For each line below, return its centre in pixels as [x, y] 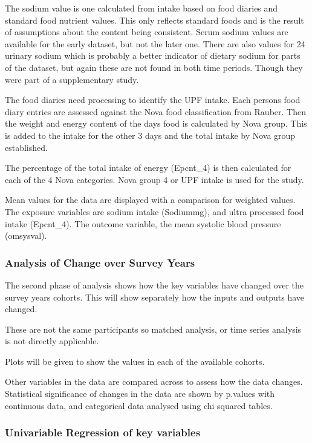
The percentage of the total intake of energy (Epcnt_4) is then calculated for [148, 168]
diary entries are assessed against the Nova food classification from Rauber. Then [155, 111]
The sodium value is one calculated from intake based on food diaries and [141, 8]
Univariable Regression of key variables [103, 432]
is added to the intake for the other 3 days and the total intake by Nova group [150, 135]
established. [26, 147]
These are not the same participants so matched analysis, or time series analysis [153, 329]
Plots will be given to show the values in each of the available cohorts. [135, 361]
